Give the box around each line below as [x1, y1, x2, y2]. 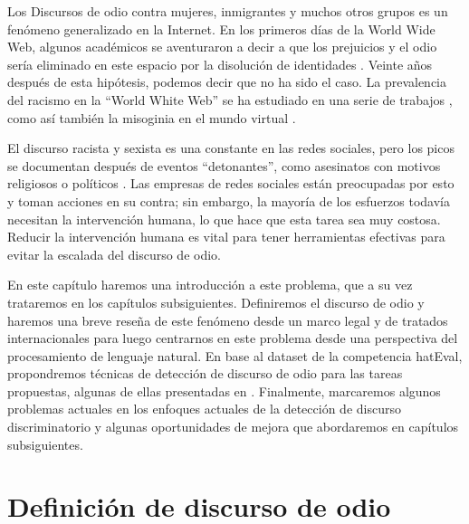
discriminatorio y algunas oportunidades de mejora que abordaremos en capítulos [7, 417, 459, 436]
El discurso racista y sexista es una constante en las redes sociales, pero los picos [7, 138, 455, 157]
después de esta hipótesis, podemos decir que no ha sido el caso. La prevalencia [7, 72, 446, 91]
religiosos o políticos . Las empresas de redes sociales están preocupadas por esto [7, 174, 455, 193]
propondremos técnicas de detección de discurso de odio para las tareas [7, 364, 403, 383]
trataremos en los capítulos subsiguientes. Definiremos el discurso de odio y [7, 292, 425, 311]
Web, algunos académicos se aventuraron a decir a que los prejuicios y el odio [7, 37, 437, 56]
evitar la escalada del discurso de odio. [7, 244, 221, 263]
